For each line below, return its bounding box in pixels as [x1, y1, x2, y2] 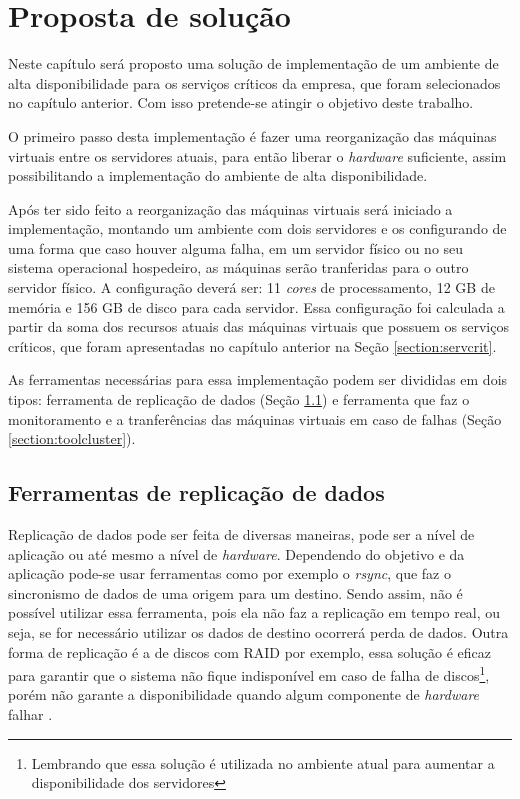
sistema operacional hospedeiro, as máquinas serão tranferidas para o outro [8, 257, 469, 278]
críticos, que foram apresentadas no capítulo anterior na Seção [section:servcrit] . [8, 335, 497, 356]
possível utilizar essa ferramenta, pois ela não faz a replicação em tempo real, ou [8, 602, 501, 623]
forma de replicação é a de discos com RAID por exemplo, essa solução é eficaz [8, 641, 492, 662]
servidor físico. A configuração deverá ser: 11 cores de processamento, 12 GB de [8, 277, 495, 298]
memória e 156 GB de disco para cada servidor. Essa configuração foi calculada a [8, 296, 505, 317]
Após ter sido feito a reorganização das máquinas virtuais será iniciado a [8, 198, 453, 219]
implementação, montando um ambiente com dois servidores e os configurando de [8, 218, 507, 239]
